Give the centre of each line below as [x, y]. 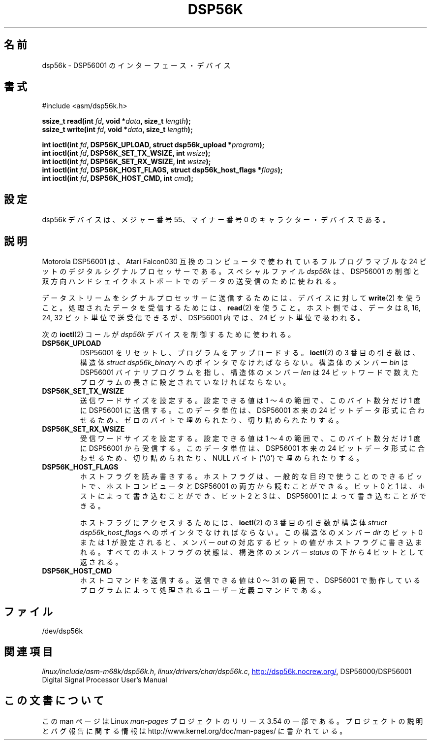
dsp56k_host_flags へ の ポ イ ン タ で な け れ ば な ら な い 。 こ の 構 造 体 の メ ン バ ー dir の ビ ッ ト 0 [251, 533]
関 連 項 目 [28, 652]
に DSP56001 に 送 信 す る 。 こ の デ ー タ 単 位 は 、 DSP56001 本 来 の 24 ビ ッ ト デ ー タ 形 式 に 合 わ [252, 410]
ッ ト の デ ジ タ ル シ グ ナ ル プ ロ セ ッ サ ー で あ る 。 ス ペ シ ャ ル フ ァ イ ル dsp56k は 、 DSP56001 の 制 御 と [231, 271]
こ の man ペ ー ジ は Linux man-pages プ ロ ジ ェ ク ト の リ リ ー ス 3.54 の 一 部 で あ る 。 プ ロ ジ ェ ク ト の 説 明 [232, 721]
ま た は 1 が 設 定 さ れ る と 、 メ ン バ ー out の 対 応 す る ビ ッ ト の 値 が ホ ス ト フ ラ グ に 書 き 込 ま [251, 542]
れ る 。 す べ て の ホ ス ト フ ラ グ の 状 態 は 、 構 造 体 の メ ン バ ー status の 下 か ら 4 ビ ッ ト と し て [252, 552]
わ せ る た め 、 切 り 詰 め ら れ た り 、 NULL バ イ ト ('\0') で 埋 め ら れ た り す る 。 [222, 458]
